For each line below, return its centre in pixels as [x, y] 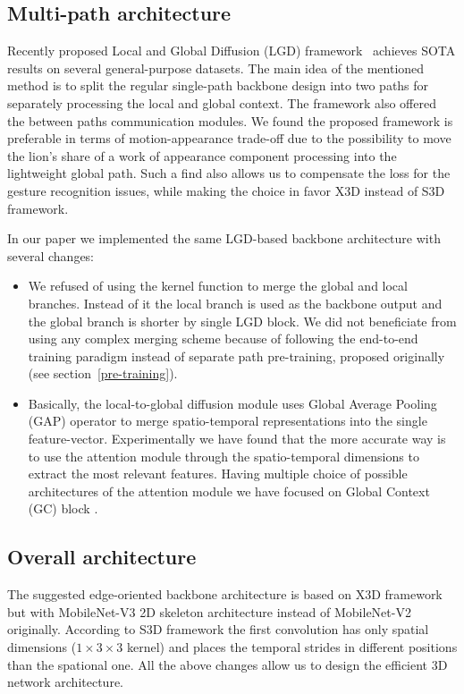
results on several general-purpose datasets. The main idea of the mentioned [216, 68]
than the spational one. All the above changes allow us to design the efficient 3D [228, 664]
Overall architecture [102, 557]
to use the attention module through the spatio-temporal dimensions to [224, 456]
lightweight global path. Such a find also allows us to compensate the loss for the [229, 173]
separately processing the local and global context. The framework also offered [222, 102]
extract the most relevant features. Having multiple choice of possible [218, 474]
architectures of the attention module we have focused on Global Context [229, 491]
